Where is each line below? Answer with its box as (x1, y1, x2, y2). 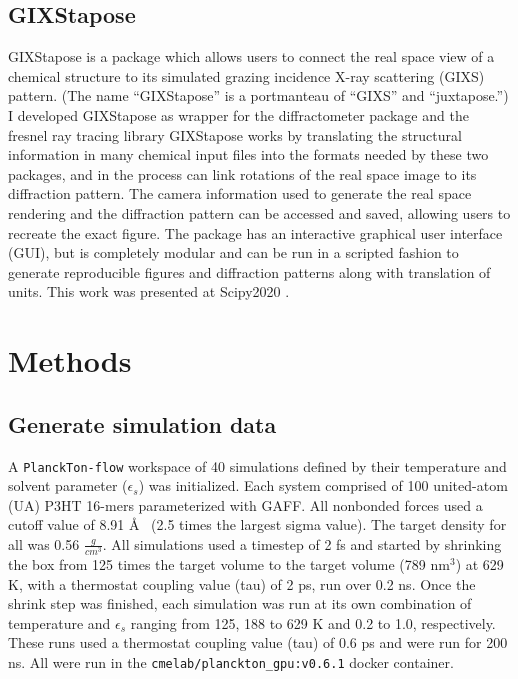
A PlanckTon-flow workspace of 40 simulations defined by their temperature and (8, 455, 507, 476)
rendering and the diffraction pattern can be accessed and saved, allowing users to (8, 202, 511, 223)
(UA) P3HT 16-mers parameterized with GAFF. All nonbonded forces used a (8, 494, 483, 515)
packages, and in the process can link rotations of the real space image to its (8, 163, 477, 184)
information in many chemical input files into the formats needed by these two (8, 144, 489, 165)
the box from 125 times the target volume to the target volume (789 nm (8, 554, 450, 575)
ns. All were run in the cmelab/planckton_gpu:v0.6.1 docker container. (8, 652, 454, 673)
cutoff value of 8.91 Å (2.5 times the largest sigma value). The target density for (8, 514, 507, 535)
